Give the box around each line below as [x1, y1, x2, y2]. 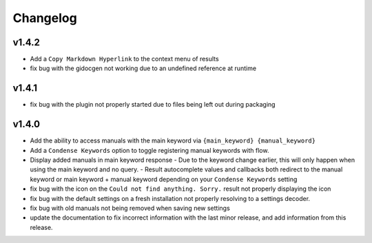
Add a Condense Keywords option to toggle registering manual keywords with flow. [30, 146, 269, 154]
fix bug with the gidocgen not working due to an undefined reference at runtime [30, 64, 257, 72]
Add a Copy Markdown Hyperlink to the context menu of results [30, 55, 220, 63]
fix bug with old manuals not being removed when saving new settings [30, 204, 230, 212]
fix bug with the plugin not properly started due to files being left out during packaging [30, 101, 276, 109]
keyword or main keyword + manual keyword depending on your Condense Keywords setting [30, 175, 298, 183]
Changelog [12, 10, 77, 25]
